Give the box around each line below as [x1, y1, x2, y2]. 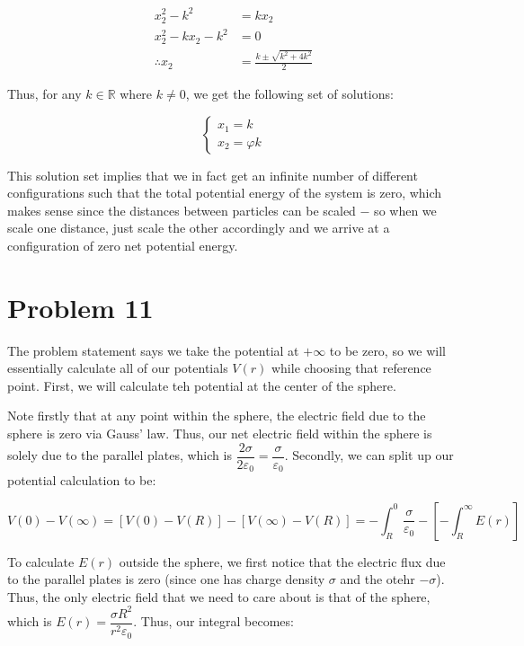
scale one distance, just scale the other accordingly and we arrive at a [7, 218, 390, 237]
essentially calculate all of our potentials [7, 358, 228, 377]
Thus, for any [7, 84, 82, 102]
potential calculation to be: [7, 471, 156, 490]
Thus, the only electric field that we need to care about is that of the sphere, [7, 587, 431, 606]
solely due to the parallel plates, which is [7, 446, 232, 465]
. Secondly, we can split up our [284, 446, 454, 465]
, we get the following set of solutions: [185, 84, 394, 102]
